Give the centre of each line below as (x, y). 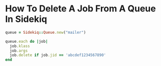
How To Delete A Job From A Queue (80, 9)
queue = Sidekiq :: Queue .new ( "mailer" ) (45, 32)
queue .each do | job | (27, 41)
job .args (19, 51)
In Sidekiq (26, 19)
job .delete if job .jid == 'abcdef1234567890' (58, 55)
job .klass (20, 46)
